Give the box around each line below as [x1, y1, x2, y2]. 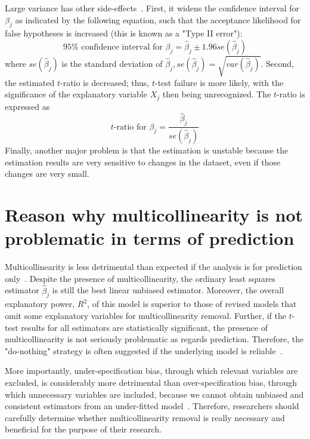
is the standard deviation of [61, 57, 163, 69]
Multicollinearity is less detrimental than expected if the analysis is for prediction [5, 260, 302, 273]
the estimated [5, 76, 55, 88]
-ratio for [113, 122, 147, 131]
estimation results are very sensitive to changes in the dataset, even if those [5, 155, 281, 168]
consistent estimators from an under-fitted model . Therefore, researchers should [5, 400, 299, 412]
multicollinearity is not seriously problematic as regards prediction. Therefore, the [5, 333, 304, 345]
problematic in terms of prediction [5, 226, 294, 250]
